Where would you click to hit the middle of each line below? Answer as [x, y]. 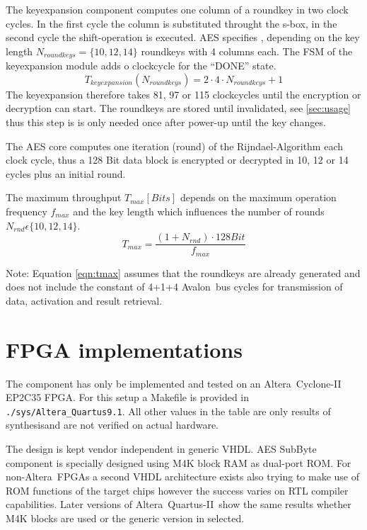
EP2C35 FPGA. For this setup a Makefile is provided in [128, 397]
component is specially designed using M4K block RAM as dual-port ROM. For [179, 462]
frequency [27, 211]
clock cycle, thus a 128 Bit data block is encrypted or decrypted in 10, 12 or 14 [177, 160]
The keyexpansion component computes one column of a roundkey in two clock [177, 9]
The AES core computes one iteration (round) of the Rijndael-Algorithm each [175, 146]
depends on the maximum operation [258, 197]
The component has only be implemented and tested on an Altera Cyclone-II [174, 383]
